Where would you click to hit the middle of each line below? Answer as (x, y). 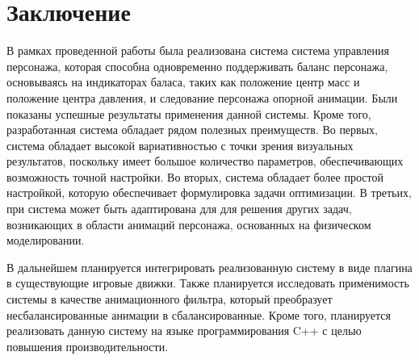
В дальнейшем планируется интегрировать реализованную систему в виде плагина (209, 267)
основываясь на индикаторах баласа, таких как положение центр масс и (183, 82)
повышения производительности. (88, 346)
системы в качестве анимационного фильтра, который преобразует (170, 299)
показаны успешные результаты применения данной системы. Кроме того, (189, 113)
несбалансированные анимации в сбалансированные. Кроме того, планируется (199, 314)
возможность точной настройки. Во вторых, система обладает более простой (195, 176)
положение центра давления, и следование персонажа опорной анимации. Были (202, 97)
